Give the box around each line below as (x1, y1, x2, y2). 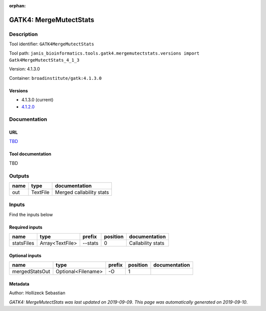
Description (9, 31, 38, 37)
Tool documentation (9, 151, 52, 157)
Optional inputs (9, 252, 41, 258)
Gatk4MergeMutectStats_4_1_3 (9, 57, 80, 63)
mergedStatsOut (12, 268, 50, 275)
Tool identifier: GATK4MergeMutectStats (9, 41, 95, 47)
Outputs (9, 173, 30, 179)
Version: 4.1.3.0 (9, 66, 40, 72)
